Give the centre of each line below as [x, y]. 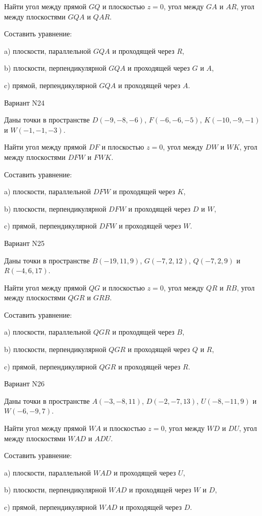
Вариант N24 [25, 102]
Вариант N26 [25, 384]
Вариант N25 [25, 243]
